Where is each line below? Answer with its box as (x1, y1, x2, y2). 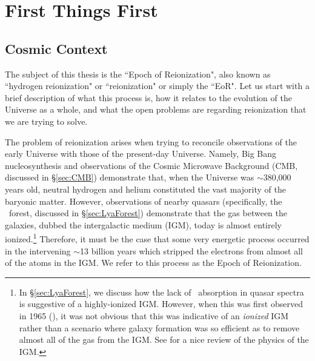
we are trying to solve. (5, 114, 88, 127)
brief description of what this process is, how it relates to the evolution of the (5, 91, 292, 104)
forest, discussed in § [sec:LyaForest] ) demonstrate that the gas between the (8, 207, 287, 219)
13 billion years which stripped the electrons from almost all (80, 244, 303, 257)
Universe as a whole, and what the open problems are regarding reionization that (5, 103, 307, 116)
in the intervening (5, 244, 71, 257)
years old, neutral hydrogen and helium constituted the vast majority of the (5, 182, 286, 195)
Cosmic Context (5, 39, 108, 58)
